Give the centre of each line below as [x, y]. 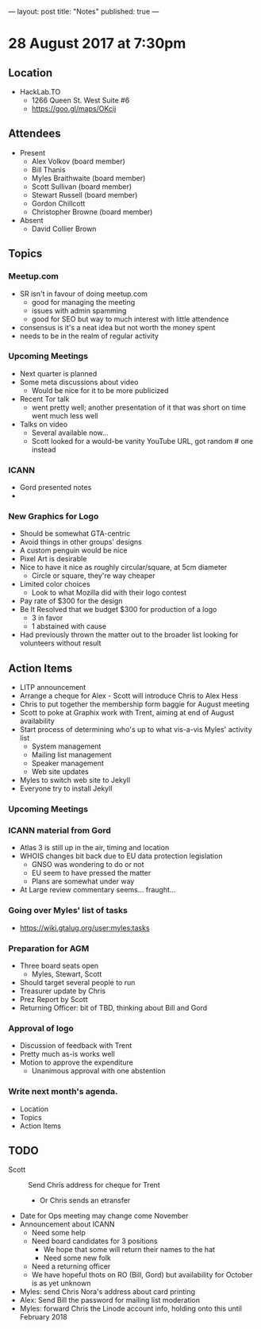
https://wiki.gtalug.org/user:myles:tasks [84, 927]
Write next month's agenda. [63, 1092]
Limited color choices [55, 584]
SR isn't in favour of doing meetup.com [84, 294]
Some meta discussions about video [79, 382]
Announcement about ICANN [67, 1224]
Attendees [35, 134]
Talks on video [44, 424]
